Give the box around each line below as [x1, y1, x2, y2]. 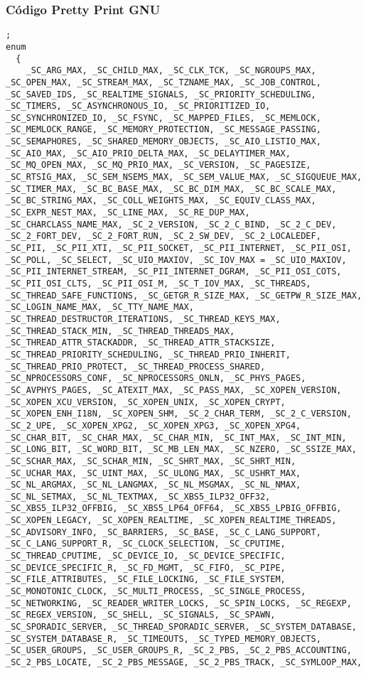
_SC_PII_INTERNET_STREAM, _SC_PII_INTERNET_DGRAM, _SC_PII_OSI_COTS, [6, 266, 342, 277]
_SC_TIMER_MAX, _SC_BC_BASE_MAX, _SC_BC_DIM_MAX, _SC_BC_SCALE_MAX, [6, 183, 337, 194]
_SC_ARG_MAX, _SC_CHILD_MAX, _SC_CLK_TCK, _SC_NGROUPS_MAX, [26, 65, 316, 76]
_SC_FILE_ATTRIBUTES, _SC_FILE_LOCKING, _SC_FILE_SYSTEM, [6, 574, 286, 585]
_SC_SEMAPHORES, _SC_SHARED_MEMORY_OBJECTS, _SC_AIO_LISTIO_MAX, [6, 136, 321, 147]
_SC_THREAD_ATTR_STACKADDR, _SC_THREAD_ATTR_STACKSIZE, [6, 338, 276, 348]
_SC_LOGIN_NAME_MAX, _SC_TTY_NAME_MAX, [6, 302, 194, 313]
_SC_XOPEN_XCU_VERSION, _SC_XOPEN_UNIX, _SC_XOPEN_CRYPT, [6, 397, 286, 407]
